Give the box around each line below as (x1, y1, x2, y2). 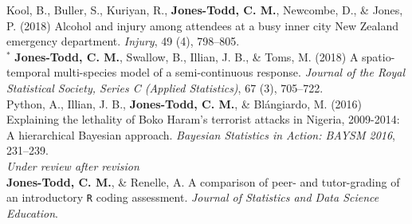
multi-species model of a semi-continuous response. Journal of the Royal (53, 64, 406, 81)
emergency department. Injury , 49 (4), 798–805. (6, 33, 240, 49)
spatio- (362, 48, 395, 65)
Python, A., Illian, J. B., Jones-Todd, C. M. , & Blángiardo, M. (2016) (6, 95, 363, 112)
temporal (6, 64, 50, 81)
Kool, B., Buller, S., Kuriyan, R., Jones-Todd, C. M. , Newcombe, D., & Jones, (6, 2, 403, 18)
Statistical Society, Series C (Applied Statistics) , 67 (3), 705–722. (6, 79, 324, 96)
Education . (6, 204, 58, 221)
